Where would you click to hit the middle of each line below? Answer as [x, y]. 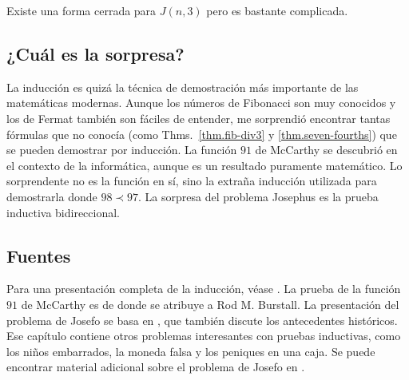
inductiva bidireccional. [64, 212]
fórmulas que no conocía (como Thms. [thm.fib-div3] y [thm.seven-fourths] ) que [202, 134]
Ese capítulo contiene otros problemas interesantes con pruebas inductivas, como [204, 336]
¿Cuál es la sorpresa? [95, 53]
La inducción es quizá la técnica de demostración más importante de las [183, 87]
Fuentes [39, 255]
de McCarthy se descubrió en [326, 150]
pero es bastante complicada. [277, 10]
